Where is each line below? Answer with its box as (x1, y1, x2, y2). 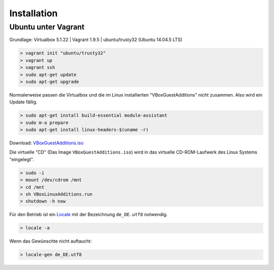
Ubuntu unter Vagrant (9, 22, 85, 32)
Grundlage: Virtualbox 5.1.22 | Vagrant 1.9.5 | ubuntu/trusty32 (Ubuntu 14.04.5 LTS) (9, 37, 183, 43)
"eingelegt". (9, 156, 35, 162)
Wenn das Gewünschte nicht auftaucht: (9, 238, 92, 244)
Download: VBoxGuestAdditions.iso (9, 140, 84, 146)
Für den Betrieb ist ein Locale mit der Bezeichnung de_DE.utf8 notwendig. (9, 212, 168, 218)
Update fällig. (9, 99, 38, 105)
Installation (9, 8, 58, 19)
